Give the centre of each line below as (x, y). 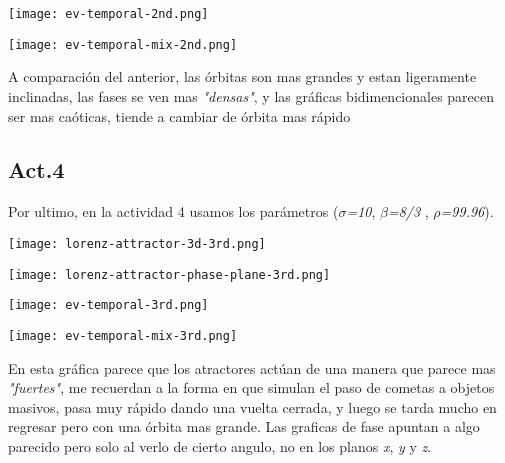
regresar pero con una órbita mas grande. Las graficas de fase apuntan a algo (244, 426)
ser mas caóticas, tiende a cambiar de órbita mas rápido (179, 115)
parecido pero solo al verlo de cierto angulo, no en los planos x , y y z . (220, 445)
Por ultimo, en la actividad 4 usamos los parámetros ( (173, 211)
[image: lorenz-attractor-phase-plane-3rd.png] (169, 274)
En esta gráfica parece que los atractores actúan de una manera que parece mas (252, 367)
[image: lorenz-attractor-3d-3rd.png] (137, 243)
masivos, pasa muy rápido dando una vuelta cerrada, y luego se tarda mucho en (252, 406)
